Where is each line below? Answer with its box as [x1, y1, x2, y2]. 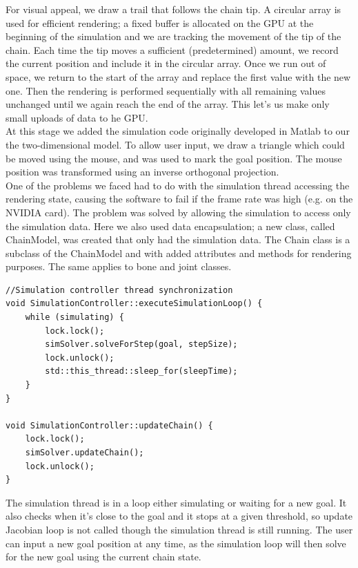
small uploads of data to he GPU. [6, 110, 148, 124]
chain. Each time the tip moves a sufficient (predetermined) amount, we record [6, 42, 339, 57]
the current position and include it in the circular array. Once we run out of [6, 56, 326, 70]
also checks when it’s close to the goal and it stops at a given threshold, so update [6, 509, 353, 523]
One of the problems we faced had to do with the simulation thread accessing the [6, 178, 350, 192]
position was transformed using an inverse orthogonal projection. [6, 164, 279, 179]
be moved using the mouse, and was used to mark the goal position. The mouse [6, 151, 342, 165]
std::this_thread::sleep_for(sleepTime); [45, 366, 238, 377]
